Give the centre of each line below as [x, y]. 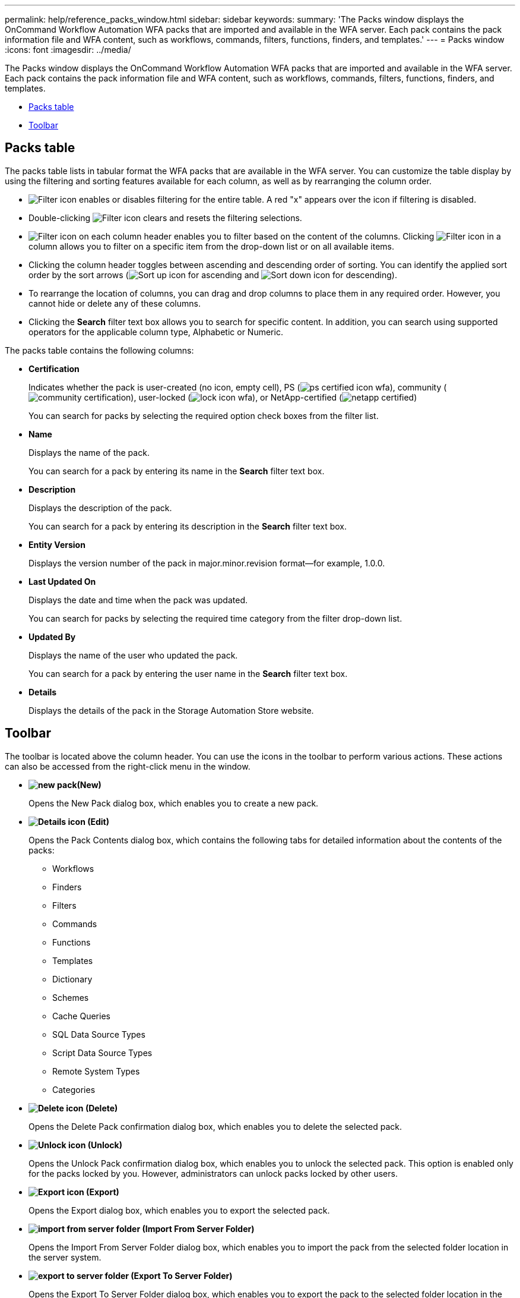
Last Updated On [62, 581]
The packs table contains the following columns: [99, 350]
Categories [74, 1089]
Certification [54, 368]
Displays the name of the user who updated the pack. [133, 655]
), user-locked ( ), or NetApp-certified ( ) [274, 397]
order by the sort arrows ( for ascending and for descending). [213, 275]
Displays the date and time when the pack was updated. [138, 600]
